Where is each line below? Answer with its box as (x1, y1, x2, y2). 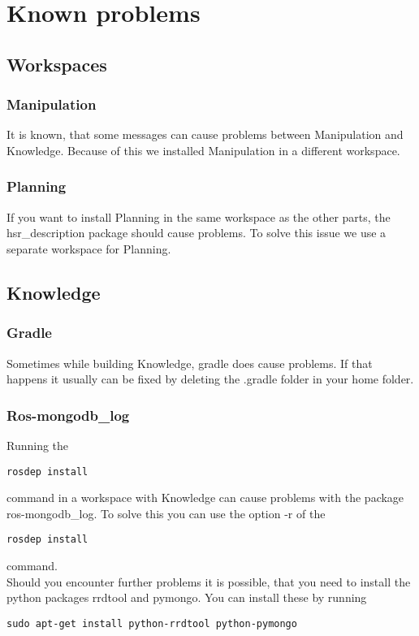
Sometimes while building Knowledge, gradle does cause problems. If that (6, 354, 373, 371)
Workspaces (6, 51, 107, 76)
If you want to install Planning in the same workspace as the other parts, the (6, 208, 391, 225)
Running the (6, 436, 69, 453)
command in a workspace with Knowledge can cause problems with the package (6, 489, 404, 506)
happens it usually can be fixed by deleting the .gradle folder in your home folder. (6, 370, 414, 387)
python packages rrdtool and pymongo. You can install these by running (6, 589, 367, 606)
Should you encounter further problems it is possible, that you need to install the (6, 573, 411, 590)
